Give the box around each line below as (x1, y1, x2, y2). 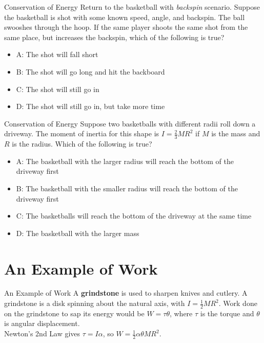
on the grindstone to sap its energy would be (4, 308, 145, 318)
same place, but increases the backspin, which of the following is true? (4, 31, 225, 42)
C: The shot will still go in (16, 83, 99, 94)
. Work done (218, 298, 257, 309)
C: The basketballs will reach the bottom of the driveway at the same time (16, 210, 252, 221)
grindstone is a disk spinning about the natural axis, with (4, 298, 185, 309)
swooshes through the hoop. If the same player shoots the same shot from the (4, 22, 248, 32)
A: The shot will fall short (16, 49, 98, 60)
